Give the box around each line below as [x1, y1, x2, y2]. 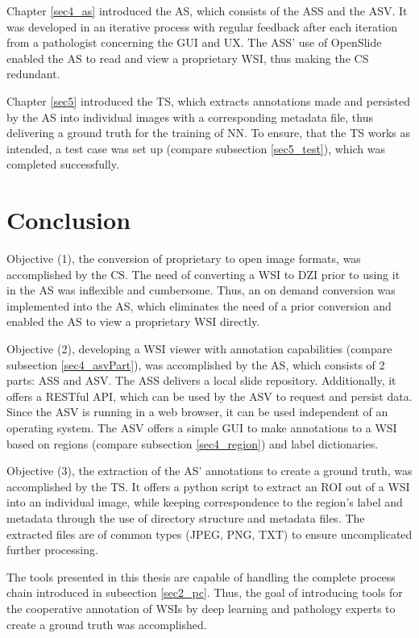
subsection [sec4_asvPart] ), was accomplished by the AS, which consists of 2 [6, 356, 385, 373]
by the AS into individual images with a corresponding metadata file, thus [6, 108, 373, 125]
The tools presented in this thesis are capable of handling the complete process [6, 568, 396, 585]
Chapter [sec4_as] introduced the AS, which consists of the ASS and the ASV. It [6, 2, 408, 19]
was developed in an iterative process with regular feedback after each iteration [6, 18, 397, 35]
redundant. [6, 65, 60, 82]
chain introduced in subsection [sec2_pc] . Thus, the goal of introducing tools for [6, 584, 403, 601]
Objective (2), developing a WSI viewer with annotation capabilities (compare [6, 340, 392, 357]
